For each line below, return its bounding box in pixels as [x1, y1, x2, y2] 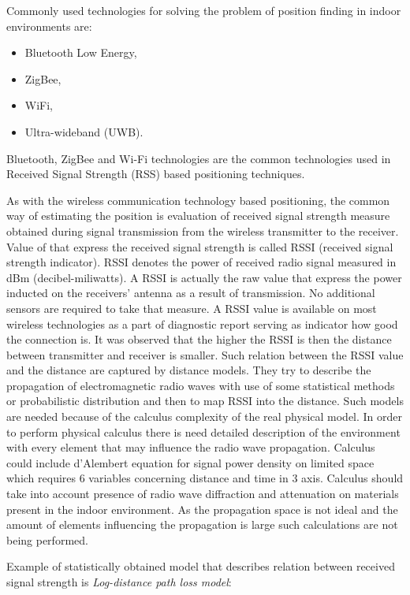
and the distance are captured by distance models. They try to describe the [6, 362, 371, 378]
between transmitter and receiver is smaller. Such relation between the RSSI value [6, 346, 404, 363]
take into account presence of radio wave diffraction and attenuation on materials [6, 485, 399, 502]
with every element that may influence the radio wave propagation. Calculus [6, 439, 375, 456]
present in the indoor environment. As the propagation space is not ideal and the [6, 500, 398, 517]
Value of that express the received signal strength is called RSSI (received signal [6, 238, 393, 255]
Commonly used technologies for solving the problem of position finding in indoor [6, 2, 401, 18]
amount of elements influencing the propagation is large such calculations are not [6, 516, 398, 533]
